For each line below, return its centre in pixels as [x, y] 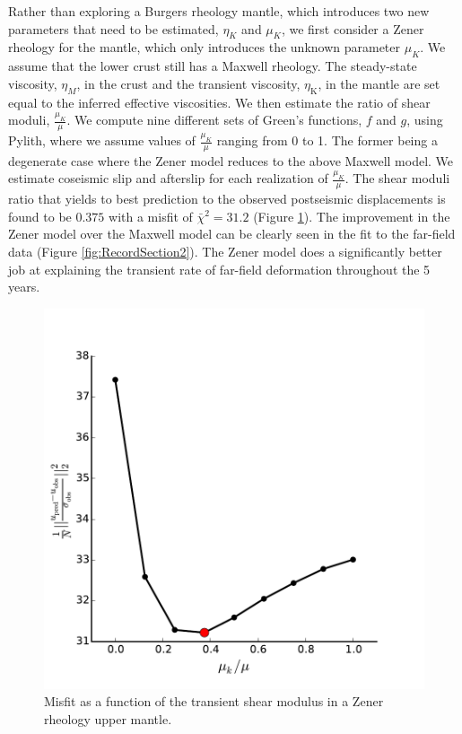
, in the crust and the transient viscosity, [188, 83]
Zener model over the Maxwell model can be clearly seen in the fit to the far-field [232, 234]
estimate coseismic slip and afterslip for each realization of [168, 178]
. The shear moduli [397, 178]
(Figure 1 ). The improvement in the [352, 216]
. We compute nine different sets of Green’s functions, [214, 120]
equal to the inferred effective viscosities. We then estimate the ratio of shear [219, 102]
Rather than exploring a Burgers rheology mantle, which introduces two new [219, 11]
